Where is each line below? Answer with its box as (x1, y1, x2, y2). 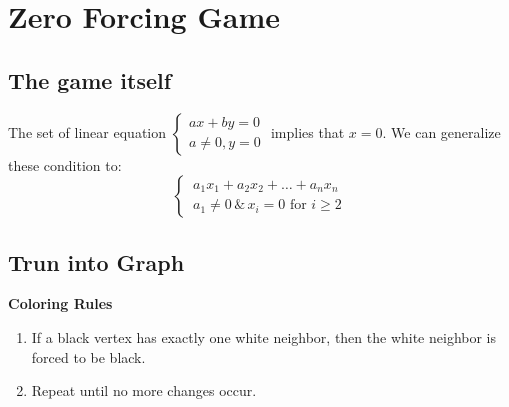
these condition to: (8, 154, 122, 175)
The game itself (8, 64, 172, 95)
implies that (270, 121, 345, 142)
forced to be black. (31, 346, 146, 367)
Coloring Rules (8, 293, 113, 314)
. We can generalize (382, 121, 501, 142)
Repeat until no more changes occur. (31, 380, 257, 401)
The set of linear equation (8, 121, 167, 142)
